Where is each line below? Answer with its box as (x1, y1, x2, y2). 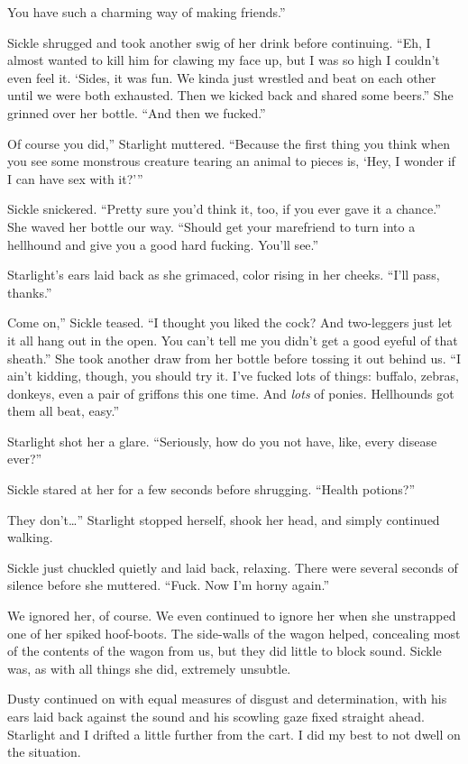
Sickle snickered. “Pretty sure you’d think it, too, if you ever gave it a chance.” (7, 199, 441, 218)
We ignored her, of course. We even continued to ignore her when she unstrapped (7, 606, 456, 625)
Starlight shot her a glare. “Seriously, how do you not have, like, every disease (7, 431, 437, 450)
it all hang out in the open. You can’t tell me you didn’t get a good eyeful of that (7, 330, 458, 349)
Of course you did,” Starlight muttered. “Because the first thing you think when (7, 133, 450, 152)
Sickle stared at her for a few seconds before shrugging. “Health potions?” (7, 480, 416, 499)
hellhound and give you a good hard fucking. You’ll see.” (7, 235, 319, 253)
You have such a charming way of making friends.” (7, 3, 286, 21)
